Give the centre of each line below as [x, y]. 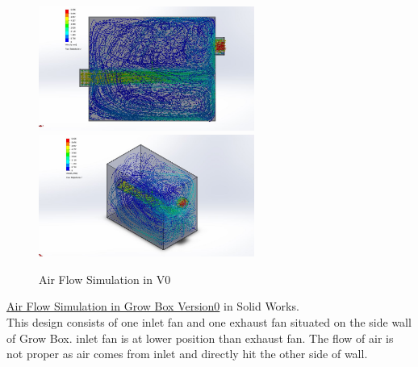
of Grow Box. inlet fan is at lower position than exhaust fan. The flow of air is [200, 338]
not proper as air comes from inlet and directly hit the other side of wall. [187, 354]
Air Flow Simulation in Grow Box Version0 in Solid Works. [153, 306]
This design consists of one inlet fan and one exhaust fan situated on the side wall [209, 322]
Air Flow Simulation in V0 [105, 279]
